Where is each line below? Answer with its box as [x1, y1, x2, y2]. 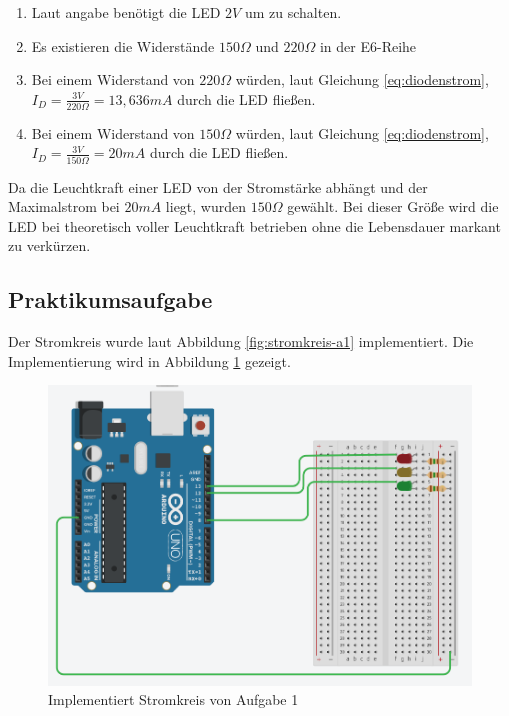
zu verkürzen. [8, 235, 91, 256]
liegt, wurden [165, 196, 247, 217]
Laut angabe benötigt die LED [31, 2, 221, 22]
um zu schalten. [244, 2, 342, 22]
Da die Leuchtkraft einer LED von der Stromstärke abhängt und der [8, 176, 428, 197]
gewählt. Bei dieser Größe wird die [287, 196, 499, 217]
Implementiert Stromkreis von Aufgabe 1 [48, 689, 299, 710]
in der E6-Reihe [319, 35, 417, 56]
